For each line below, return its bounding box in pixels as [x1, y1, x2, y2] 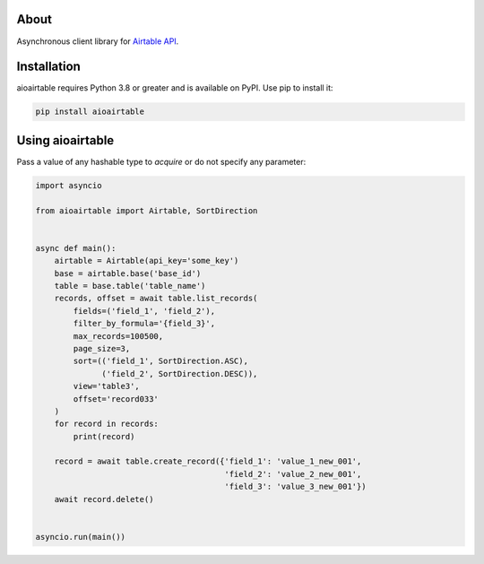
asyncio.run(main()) [35, 532, 125, 542]
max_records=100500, [73, 331, 164, 341]
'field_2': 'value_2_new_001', [224, 469, 362, 479]
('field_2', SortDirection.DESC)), [101, 369, 258, 378]
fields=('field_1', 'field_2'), [73, 306, 215, 316]
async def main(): [35, 243, 117, 253]
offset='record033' [73, 394, 159, 403]
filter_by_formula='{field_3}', [73, 318, 215, 329]
